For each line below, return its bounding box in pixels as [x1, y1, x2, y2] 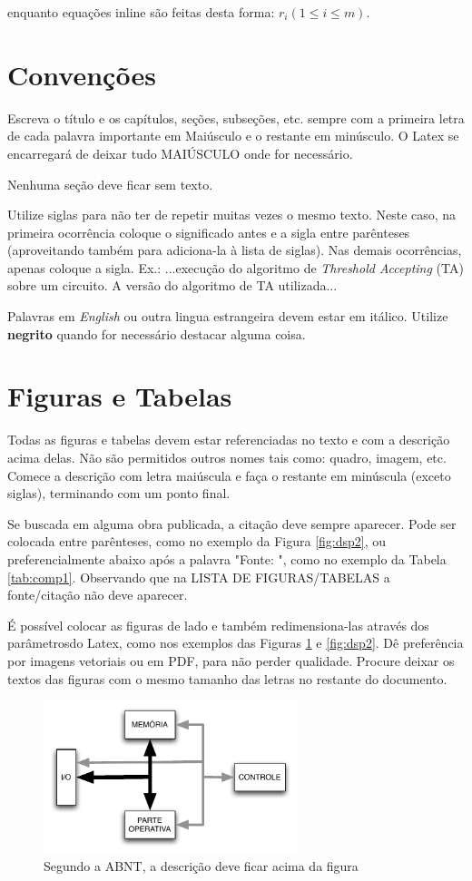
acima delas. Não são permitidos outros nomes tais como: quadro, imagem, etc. [7, 447, 447, 466]
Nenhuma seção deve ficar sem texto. [7, 174, 213, 193]
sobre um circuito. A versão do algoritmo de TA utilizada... [7, 276, 338, 295]
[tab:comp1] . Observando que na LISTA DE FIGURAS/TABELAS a [7, 567, 390, 586]
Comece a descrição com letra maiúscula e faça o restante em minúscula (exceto [7, 465, 451, 485]
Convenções [7, 55, 156, 93]
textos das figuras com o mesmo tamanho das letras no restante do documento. [7, 669, 447, 688]
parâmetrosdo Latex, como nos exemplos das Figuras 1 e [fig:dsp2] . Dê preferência [7, 633, 464, 652]
